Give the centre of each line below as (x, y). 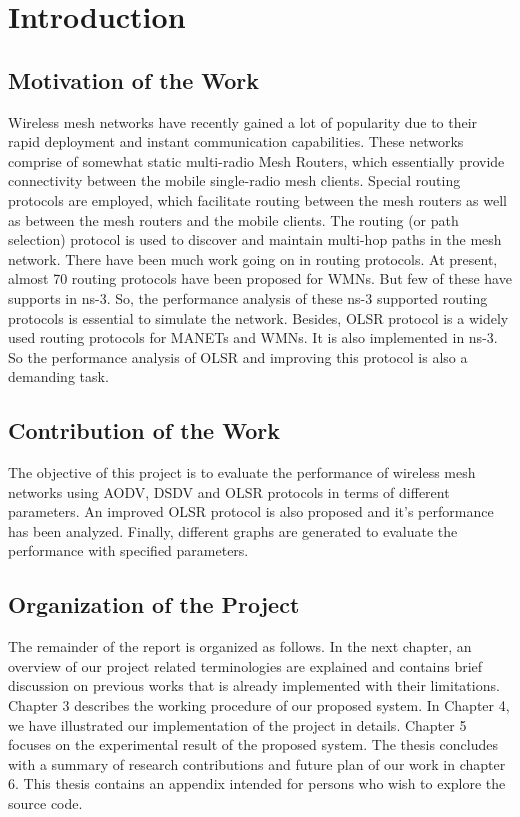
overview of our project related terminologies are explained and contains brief (245, 665)
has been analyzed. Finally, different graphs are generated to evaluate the (233, 530)
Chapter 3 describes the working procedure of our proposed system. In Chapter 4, (259, 705)
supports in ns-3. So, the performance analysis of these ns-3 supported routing (248, 297)
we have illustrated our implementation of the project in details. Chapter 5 (237, 724)
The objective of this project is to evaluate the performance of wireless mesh (242, 472)
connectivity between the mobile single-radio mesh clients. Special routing (234, 180)
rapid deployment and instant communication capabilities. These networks (236, 141)
